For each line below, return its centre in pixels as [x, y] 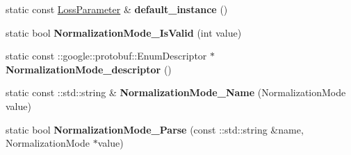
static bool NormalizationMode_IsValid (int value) [124, 32]
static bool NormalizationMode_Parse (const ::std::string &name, [155, 129]
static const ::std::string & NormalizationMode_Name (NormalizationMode [176, 92]
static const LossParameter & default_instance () [117, 9]
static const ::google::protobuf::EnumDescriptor [106, 56]
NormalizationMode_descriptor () [89, 69]
